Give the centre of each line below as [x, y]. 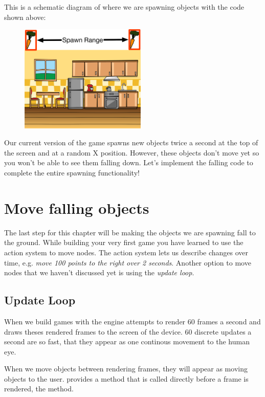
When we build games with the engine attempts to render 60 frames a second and [132, 321]
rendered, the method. [39, 389]
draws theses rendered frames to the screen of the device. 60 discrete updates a [128, 331]
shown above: [25, 17]
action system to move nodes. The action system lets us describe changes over [126, 252]
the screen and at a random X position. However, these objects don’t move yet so [132, 152]
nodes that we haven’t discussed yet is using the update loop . [99, 272]
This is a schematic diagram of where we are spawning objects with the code [124, 7]
